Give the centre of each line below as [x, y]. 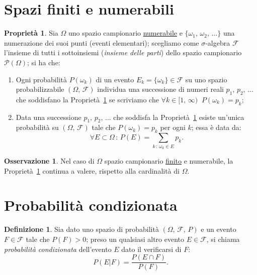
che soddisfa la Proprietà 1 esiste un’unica [179, 117]
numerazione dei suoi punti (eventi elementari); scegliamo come [102, 42]
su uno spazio [206, 79]
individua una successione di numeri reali [160, 89]
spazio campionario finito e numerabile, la [169, 161]
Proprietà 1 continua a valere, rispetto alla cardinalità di [92, 170]
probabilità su [37, 127]
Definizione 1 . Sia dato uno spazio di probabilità [81, 229]
